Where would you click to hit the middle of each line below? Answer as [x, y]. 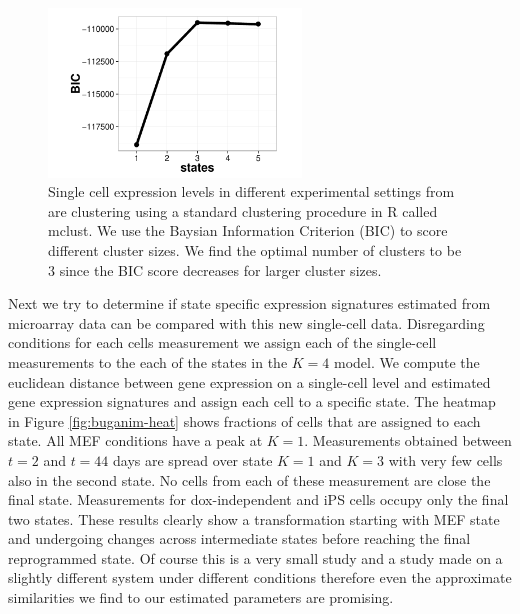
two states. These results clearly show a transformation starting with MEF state [254, 518]
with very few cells [445, 459]
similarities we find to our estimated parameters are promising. [201, 597]
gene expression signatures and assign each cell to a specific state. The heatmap [252, 401]
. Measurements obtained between [408, 440]
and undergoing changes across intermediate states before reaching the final [239, 538]
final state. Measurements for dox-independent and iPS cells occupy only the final [258, 499]
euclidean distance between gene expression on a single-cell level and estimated [249, 381]
